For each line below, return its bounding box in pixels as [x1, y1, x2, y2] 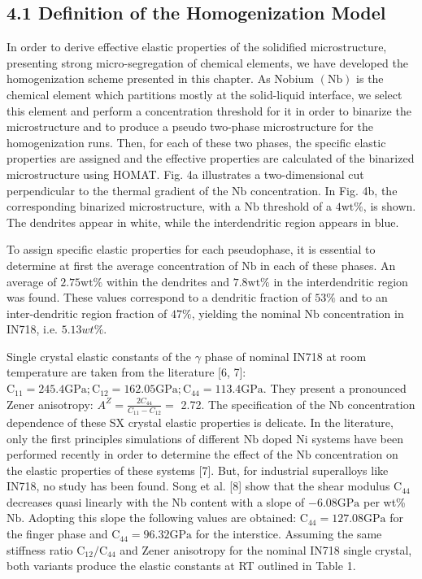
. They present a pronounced [263, 380, 407, 397]
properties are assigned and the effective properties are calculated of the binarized [7, 150, 415, 167]
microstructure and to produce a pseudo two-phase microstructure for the [7, 118, 373, 135]
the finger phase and [7, 525, 108, 542]
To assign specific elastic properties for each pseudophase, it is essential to [7, 241, 376, 258]
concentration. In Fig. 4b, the [250, 181, 398, 198]
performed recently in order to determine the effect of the [7, 446, 293, 463]
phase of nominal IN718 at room [204, 347, 367, 364]
